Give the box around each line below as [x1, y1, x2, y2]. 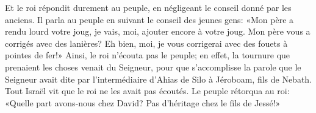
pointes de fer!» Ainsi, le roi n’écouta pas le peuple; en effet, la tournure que [5, 49, 290, 61]
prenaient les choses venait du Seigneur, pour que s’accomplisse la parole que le [5, 60, 301, 73]
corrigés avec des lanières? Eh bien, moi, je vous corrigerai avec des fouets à [5, 36, 288, 49]
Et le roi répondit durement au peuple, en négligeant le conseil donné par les [5, 1, 292, 13]
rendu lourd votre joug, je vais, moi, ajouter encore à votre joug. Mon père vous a [5, 25, 311, 38]
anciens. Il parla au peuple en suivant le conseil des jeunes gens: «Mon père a [5, 13, 294, 26]
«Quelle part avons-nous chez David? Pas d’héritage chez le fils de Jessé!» [5, 96, 281, 109]
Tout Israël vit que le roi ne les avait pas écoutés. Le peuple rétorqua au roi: [5, 84, 290, 97]
